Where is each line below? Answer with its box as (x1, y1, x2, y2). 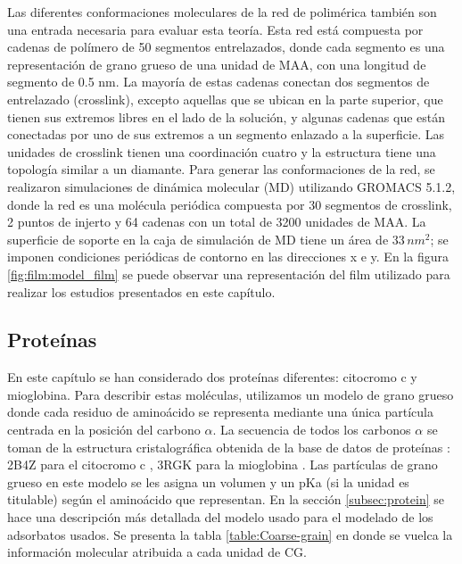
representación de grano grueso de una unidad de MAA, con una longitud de (7, 54, 426, 73)
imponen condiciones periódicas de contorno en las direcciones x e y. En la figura (7, 247, 449, 266)
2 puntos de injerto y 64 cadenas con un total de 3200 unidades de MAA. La (7, 212, 426, 231)
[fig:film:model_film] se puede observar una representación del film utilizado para (7, 264, 450, 283)
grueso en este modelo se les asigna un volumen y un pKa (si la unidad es (7, 472, 409, 491)
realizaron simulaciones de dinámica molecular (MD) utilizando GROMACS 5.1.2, (7, 177, 456, 195)
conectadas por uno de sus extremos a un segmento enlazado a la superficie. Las (7, 125, 445, 144)
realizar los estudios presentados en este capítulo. (7, 282, 276, 301)
